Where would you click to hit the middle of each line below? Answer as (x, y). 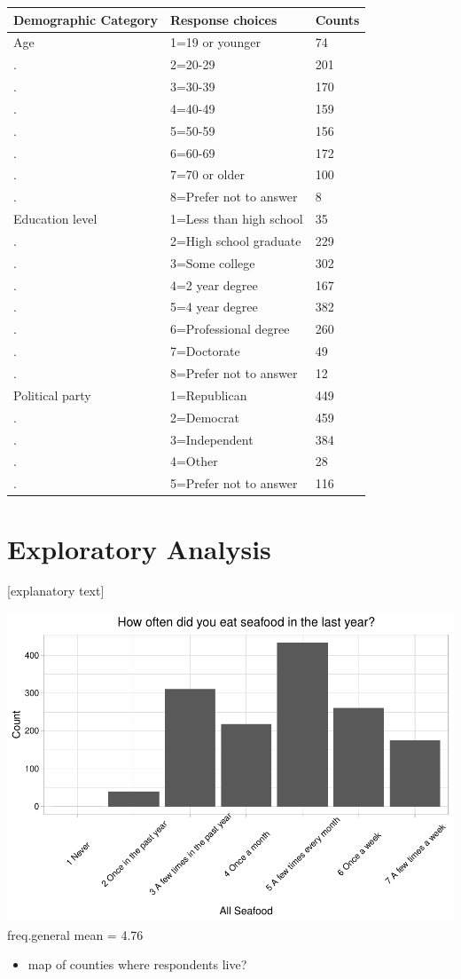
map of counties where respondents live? (137, 964)
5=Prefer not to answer (234, 483)
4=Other (194, 461)
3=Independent (211, 439)
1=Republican (208, 395)
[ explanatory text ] (56, 591)
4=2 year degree (214, 284)
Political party (52, 395)
